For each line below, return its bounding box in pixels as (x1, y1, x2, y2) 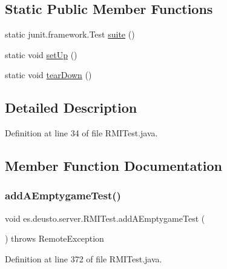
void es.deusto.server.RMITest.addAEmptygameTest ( (5, 211, 205, 224)
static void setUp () (5, 48, 77, 61)
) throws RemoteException (5, 232, 104, 245)
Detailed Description (5, 98, 137, 117)
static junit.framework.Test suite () (5, 28, 135, 41)
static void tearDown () (5, 68, 92, 81)
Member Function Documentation (5, 156, 223, 175)
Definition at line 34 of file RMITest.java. (5, 127, 158, 139)
